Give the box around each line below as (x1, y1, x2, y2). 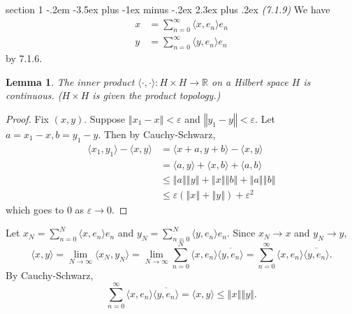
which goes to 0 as (6, 202, 85, 216)
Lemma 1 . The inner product (6, 74, 135, 89)
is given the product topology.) (92, 88, 221, 103)
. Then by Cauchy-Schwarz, (98, 127, 216, 142)
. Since (226, 225, 256, 240)
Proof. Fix (6, 112, 49, 126)
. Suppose (84, 112, 126, 126)
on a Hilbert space (212, 74, 288, 89)
